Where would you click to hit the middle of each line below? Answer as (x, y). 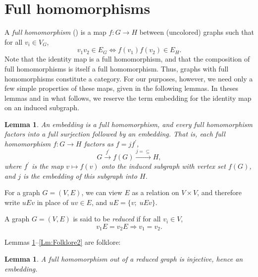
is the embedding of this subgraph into (80, 175)
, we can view (102, 192)
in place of (53, 202)
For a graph (22, 192)
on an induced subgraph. (42, 107)
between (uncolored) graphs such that (197, 32)
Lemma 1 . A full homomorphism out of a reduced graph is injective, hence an (124, 259)
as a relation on (155, 192)
